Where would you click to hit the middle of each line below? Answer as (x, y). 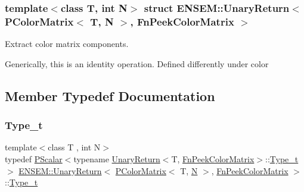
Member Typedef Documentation (110, 95)
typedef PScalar (34, 158)
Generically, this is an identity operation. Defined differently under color (137, 63)
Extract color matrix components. (67, 44)
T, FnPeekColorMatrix (213, 158)
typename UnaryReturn (117, 158)
